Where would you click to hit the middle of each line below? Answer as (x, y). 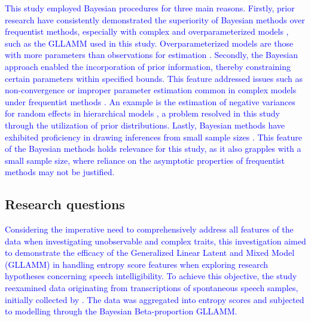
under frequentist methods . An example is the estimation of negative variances (150, 101)
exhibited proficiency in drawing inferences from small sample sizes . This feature (153, 137)
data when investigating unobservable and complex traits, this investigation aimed (155, 241)
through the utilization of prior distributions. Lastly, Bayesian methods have (145, 125)
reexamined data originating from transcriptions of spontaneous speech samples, (152, 288)
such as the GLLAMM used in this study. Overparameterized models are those (149, 43)
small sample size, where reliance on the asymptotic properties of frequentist (145, 160)
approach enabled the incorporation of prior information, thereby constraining (148, 66)
